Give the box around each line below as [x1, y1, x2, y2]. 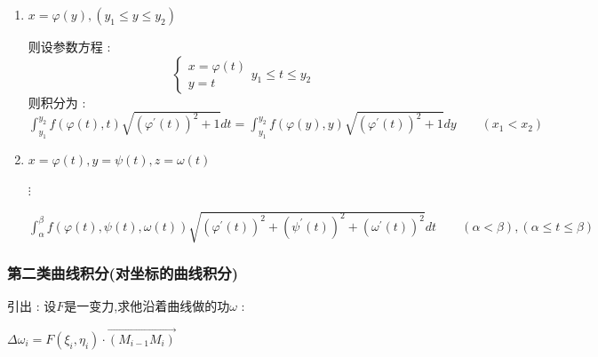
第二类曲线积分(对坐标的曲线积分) [7, 261, 239, 283]
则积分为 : [28, 92, 86, 111]
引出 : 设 [7, 297, 57, 315]
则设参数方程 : [28, 37, 111, 55]
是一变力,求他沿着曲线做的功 [64, 297, 230, 315]
